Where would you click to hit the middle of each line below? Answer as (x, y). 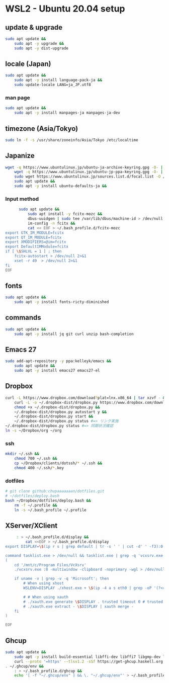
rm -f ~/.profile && (36, 505)
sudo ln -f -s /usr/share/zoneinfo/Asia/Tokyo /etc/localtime (72, 140)
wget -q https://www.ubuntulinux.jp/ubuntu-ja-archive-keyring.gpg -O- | (84, 167)
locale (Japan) (28, 64)
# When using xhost (44, 583)
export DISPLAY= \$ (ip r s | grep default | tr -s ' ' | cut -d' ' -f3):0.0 (86, 546)
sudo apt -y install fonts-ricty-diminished (62, 302)
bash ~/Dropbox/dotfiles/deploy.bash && (48, 500)
